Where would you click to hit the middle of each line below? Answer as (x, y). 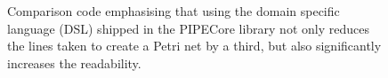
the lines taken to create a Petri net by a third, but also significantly (194, 46)
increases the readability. (74, 62)
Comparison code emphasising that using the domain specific (174, 11)
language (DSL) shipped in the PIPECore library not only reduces (188, 28)
